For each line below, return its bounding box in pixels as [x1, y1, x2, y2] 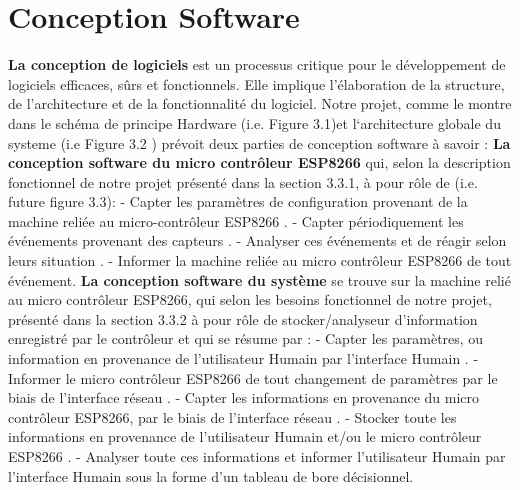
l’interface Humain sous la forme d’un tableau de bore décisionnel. [8, 465, 414, 486]
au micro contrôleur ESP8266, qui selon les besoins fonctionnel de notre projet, [8, 289, 492, 310]
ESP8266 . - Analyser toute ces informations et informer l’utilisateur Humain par [8, 446, 506, 466]
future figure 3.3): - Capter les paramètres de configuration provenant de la [8, 191, 468, 212]
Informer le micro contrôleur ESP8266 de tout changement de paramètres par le [8, 367, 498, 388]
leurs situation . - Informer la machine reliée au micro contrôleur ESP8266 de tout [8, 250, 512, 271]
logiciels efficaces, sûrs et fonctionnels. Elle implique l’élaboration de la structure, [8, 73, 505, 94]
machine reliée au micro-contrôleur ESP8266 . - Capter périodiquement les [8, 210, 464, 231]
